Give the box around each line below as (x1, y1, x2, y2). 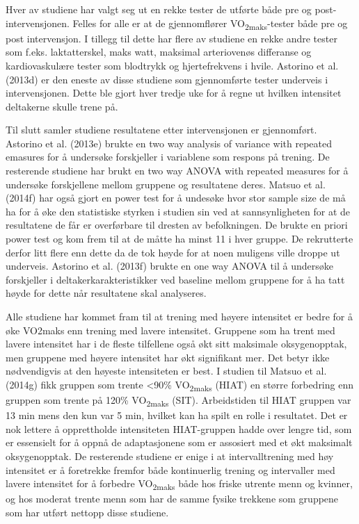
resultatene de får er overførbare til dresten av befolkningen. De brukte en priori (6, 218, 348, 232)
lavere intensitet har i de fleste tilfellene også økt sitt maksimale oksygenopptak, (6, 336, 347, 351)
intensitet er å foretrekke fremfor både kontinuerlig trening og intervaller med (6, 462, 335, 477)
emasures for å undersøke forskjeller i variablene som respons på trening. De (6, 149, 330, 164)
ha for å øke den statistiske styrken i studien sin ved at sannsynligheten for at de (6, 204, 350, 218)
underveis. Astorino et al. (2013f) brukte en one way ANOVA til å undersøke (6, 259, 333, 273)
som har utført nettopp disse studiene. (6, 505, 169, 519)
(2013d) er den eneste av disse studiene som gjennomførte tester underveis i (6, 72, 328, 86)
